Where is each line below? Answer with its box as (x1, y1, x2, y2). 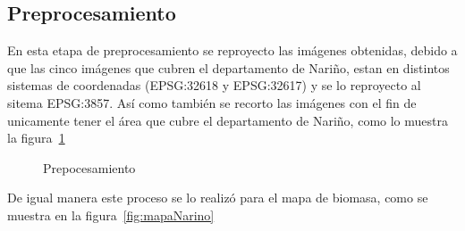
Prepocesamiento (43, 158, 136, 177)
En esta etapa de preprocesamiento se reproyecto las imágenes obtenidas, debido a (7, 41, 458, 60)
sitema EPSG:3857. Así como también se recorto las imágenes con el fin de (7, 93, 417, 111)
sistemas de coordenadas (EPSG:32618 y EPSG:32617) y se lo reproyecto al (7, 76, 421, 95)
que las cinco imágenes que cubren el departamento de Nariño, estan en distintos (7, 58, 450, 77)
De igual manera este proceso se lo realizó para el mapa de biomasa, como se (7, 188, 428, 207)
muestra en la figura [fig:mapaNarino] (7, 205, 215, 224)
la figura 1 (7, 128, 65, 147)
